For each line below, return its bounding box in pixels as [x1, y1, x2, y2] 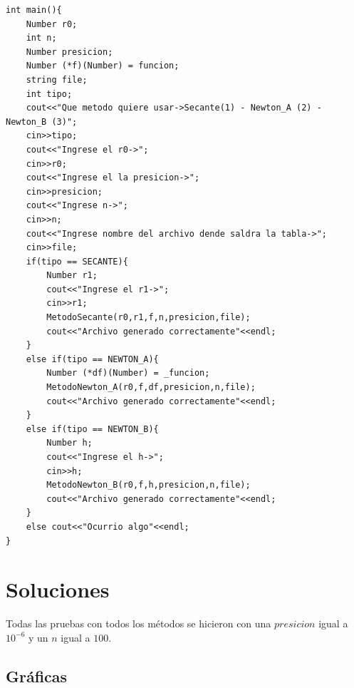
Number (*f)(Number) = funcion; [26, 61, 179, 71]
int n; [26, 33, 57, 43]
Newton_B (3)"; [6, 116, 78, 127]
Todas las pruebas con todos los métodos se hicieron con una [6, 616, 271, 631]
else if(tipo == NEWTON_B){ [26, 423, 159, 434]
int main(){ [6, 5, 62, 15]
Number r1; [46, 270, 98, 281]
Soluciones [6, 575, 110, 604]
